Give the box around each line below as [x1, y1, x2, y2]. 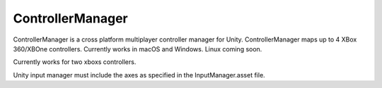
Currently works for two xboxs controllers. [13, 58, 137, 66]
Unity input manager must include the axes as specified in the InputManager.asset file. [13, 70, 265, 79]
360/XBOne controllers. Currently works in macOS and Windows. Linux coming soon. [13, 44, 262, 53]
